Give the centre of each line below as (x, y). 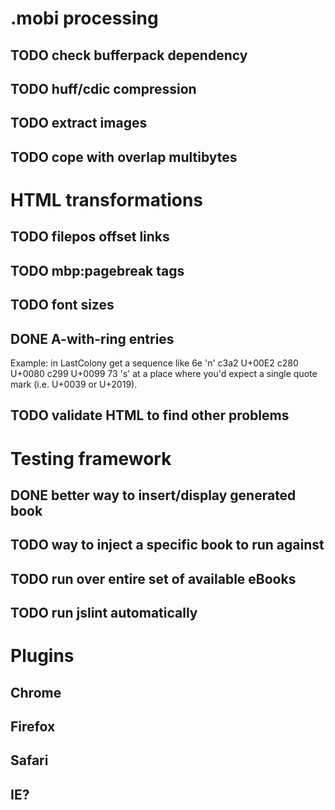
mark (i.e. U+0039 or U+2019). (74, 384)
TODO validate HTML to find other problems (150, 415)
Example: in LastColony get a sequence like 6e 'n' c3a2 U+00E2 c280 (154, 363)
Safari (29, 760)
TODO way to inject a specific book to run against (167, 545)
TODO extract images (79, 123)
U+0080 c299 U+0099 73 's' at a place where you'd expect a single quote (164, 373)
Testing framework (91, 458)
